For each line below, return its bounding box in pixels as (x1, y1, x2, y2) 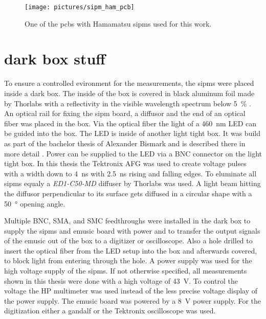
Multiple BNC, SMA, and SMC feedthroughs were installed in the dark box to (4, 215, 251, 226)
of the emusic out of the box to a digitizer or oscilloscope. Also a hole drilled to (4, 235, 253, 246)
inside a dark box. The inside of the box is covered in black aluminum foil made (4, 87, 255, 98)
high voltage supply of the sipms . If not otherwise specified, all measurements (4, 265, 247, 276)
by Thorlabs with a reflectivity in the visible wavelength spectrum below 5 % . (4, 98, 251, 108)
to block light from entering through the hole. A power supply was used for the (4, 255, 252, 266)
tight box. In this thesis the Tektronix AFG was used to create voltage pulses (4, 158, 247, 169)
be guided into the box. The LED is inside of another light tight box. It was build (4, 128, 261, 139)
